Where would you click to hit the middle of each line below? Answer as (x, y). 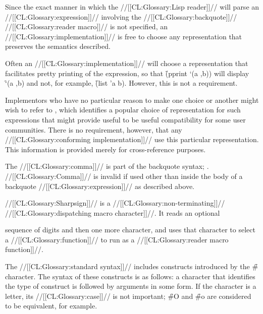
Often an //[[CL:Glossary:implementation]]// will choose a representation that (127, 63)
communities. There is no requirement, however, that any (94, 129)
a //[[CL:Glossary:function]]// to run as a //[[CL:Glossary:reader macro (117, 239)
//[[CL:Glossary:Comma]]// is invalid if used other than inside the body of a (124, 176)
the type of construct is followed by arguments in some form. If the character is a (131, 286)
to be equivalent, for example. (51, 306)
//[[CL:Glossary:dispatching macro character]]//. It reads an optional (113, 212)
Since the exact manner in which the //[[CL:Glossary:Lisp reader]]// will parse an (132, 7)
